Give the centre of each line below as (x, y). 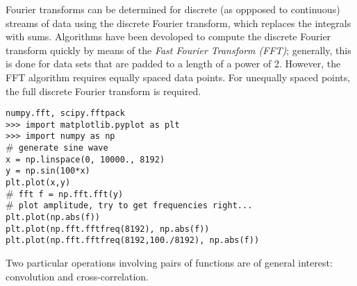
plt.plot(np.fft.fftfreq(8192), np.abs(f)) (108, 229)
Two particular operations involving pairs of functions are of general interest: (169, 263)
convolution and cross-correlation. (77, 276)
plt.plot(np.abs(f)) (53, 218)
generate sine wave (63, 148)
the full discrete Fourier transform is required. (103, 91)
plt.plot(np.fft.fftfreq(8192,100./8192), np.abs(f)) (133, 241)
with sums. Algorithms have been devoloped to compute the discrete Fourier (168, 36)
